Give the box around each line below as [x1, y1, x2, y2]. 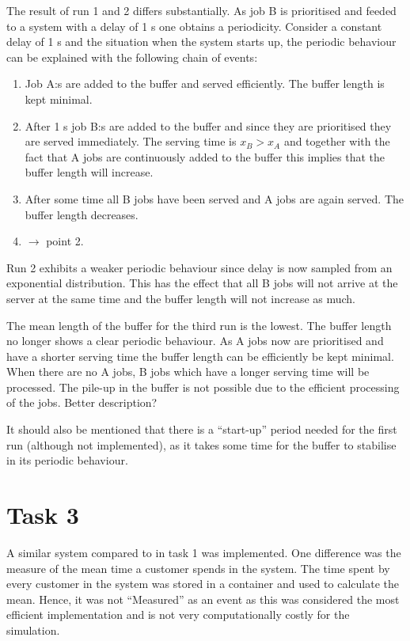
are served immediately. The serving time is [25, 133, 237, 150]
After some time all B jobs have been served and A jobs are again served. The [25, 190, 404, 207]
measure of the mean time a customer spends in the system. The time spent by [6, 559, 390, 576]
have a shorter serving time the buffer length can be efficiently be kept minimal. [6, 347, 394, 364]
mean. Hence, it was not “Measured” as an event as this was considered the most [6, 590, 400, 607]
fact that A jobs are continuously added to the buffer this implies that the [25, 148, 385, 165]
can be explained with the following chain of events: [6, 48, 258, 65]
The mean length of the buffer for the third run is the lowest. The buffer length [6, 317, 392, 333]
